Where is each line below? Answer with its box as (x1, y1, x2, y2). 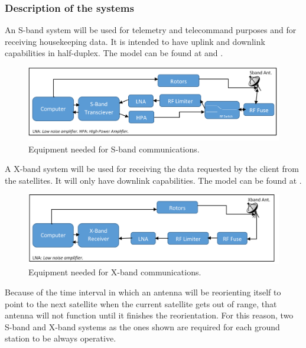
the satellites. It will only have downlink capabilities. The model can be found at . (5, 174, 302, 186)
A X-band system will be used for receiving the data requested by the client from (5, 162, 299, 175)
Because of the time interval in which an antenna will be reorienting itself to (5, 286, 281, 298)
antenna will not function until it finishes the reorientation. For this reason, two (5, 309, 294, 321)
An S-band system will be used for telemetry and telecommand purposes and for (5, 24, 297, 36)
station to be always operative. (5, 332, 116, 344)
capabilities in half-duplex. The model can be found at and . (5, 47, 223, 59)
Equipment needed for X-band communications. (28, 266, 201, 278)
